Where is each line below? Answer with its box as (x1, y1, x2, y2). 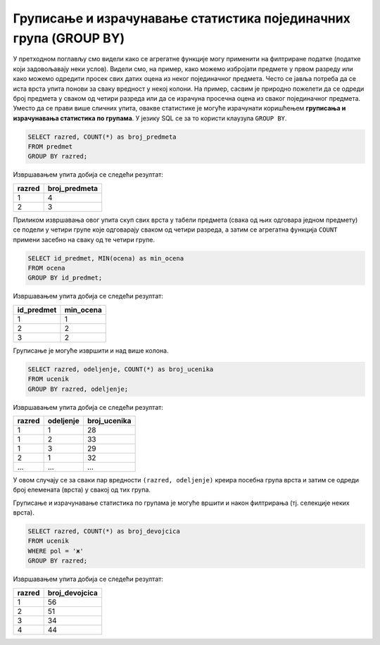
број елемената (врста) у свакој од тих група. (13, 486, 151, 494)
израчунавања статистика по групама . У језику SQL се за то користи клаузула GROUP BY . (13, 113, 287, 123)
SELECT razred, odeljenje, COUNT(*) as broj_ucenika (27, 365, 214, 373)
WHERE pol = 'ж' (27, 546, 84, 555)
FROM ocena (27, 264, 65, 272)
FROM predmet (27, 143, 73, 151)
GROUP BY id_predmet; (27, 274, 103, 282)
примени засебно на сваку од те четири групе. (13, 235, 155, 244)
